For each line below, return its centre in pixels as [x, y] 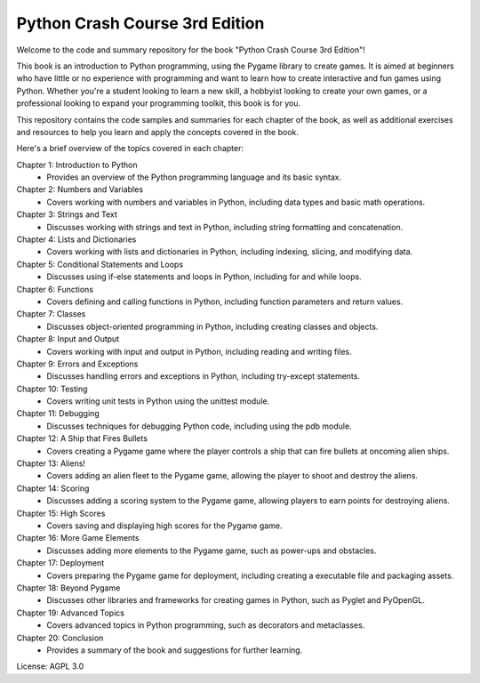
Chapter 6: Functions [55, 289]
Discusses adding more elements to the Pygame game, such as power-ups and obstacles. [212, 550]
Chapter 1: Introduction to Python [77, 165]
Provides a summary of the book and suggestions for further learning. [175, 650]
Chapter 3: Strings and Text [67, 214]
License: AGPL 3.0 [50, 666]
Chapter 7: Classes [51, 314]
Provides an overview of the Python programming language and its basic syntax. [194, 177]
